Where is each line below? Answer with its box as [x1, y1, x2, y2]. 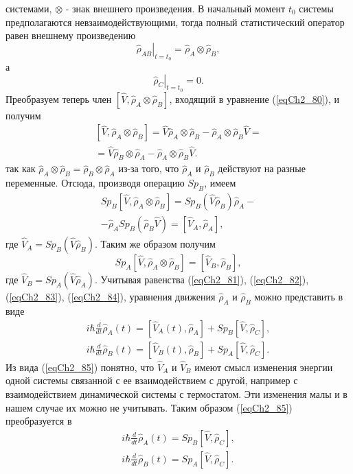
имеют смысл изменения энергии [194, 359, 333, 374]
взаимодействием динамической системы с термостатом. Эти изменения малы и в [5, 386, 348, 401]
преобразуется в [5, 414, 72, 428]
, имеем [204, 176, 236, 190]
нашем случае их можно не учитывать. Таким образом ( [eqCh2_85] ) [5, 400, 293, 414]
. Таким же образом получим [94, 237, 216, 251]
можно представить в [254, 289, 343, 304]
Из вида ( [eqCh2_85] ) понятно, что [5, 359, 155, 374]
